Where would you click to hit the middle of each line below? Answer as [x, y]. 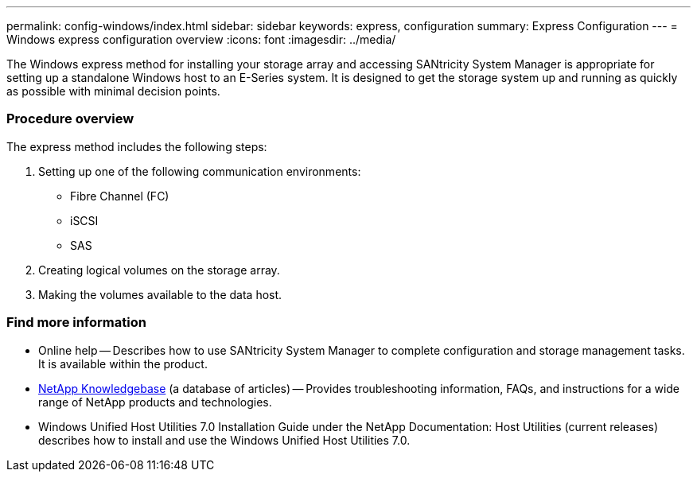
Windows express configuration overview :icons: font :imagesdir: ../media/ [201, 39]
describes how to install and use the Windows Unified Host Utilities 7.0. [224, 440]
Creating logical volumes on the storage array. [159, 270]
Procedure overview [70, 119]
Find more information [76, 323]
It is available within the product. [123, 363]
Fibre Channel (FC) [120, 196]
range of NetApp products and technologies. [155, 402]
